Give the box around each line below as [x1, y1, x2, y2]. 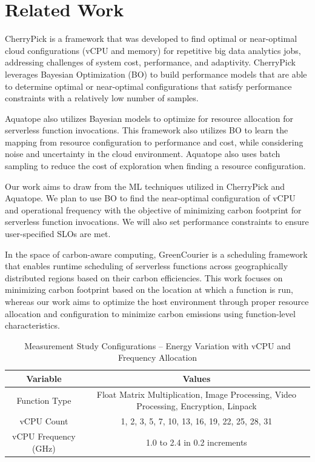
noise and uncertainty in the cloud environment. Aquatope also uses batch [5, 147, 280, 160]
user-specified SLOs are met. [5, 227, 111, 240]
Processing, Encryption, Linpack [136, 400, 257, 412]
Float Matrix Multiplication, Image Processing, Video [96, 387, 297, 400]
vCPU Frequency [12, 430, 76, 443]
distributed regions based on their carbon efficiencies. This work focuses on [5, 271, 283, 284]
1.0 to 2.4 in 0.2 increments [145, 435, 247, 448]
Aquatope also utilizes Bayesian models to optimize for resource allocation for [5, 112, 293, 124]
